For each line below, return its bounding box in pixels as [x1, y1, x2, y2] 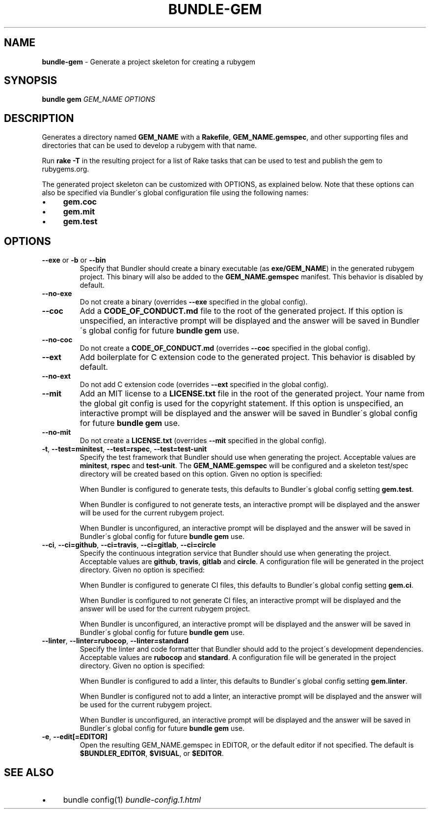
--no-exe [42, 289, 72, 298]
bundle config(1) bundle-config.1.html [63, 794, 201, 805]
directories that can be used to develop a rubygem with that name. [42, 141, 257, 150]
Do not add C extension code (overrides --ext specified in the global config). [80, 380, 328, 389]
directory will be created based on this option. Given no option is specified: [80, 470, 322, 479]
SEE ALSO [4, 766, 54, 779]
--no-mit [42, 428, 71, 437]
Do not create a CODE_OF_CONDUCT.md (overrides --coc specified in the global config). [80, 344, 370, 353]
